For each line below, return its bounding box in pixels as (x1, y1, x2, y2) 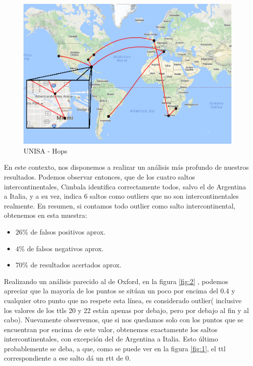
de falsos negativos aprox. (27, 243, 104, 253)
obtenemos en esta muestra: (4, 210, 87, 220)
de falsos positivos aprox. (30, 226, 105, 236)
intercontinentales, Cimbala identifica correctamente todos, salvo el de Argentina (4, 181, 246, 191)
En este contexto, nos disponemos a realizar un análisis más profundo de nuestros (4, 162, 249, 172)
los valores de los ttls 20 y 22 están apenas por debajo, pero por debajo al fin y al (4, 305, 249, 315)
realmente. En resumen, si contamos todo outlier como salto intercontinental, (4, 200, 235, 210)
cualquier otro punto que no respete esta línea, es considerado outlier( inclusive (4, 295, 242, 305)
